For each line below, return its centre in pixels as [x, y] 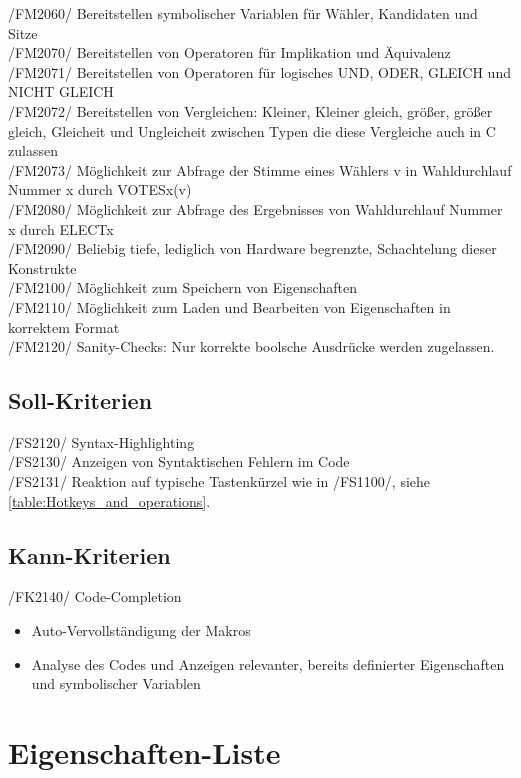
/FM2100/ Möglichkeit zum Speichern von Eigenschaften [182, 287]
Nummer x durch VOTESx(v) [100, 189]
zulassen [33, 150]
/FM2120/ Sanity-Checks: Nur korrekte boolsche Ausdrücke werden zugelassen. [251, 346]
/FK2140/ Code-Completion [95, 596]
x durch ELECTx [61, 228]
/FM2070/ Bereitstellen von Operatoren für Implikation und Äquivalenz [229, 52]
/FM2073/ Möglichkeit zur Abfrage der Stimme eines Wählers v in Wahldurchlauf [260, 169]
